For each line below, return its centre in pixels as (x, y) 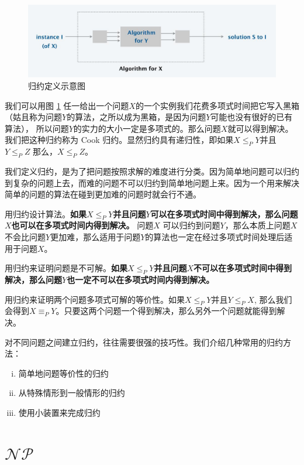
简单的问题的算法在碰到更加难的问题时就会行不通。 (103, 194)
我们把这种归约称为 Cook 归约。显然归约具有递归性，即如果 (119, 140)
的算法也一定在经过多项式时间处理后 (215, 237)
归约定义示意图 (57, 85)
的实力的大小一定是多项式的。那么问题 (147, 128)
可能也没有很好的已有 (252, 117)
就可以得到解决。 (260, 128)
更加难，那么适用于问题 (96, 237)
